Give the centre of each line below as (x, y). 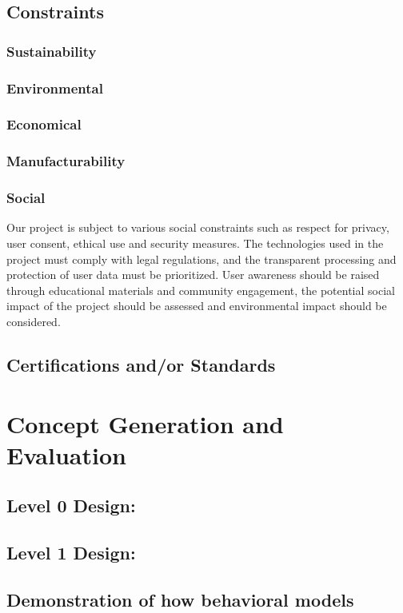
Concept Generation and (145, 423)
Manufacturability (66, 161)
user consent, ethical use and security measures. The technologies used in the (195, 243)
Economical (44, 124)
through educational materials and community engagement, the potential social (201, 290)
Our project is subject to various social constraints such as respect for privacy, (198, 227)
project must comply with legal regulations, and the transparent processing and (201, 259)
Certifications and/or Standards (141, 364)
